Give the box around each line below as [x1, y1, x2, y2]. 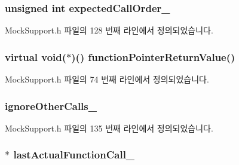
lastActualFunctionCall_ [13, 147, 135, 162]
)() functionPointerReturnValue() [71, 49, 235, 64]
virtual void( [5, 49, 67, 64]
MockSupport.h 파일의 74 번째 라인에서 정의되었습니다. [5, 73, 209, 85]
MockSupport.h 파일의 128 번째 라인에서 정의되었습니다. [5, 24, 213, 36]
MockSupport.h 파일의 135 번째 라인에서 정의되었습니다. [5, 121, 213, 134]
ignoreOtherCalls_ [5, 98, 97, 113]
